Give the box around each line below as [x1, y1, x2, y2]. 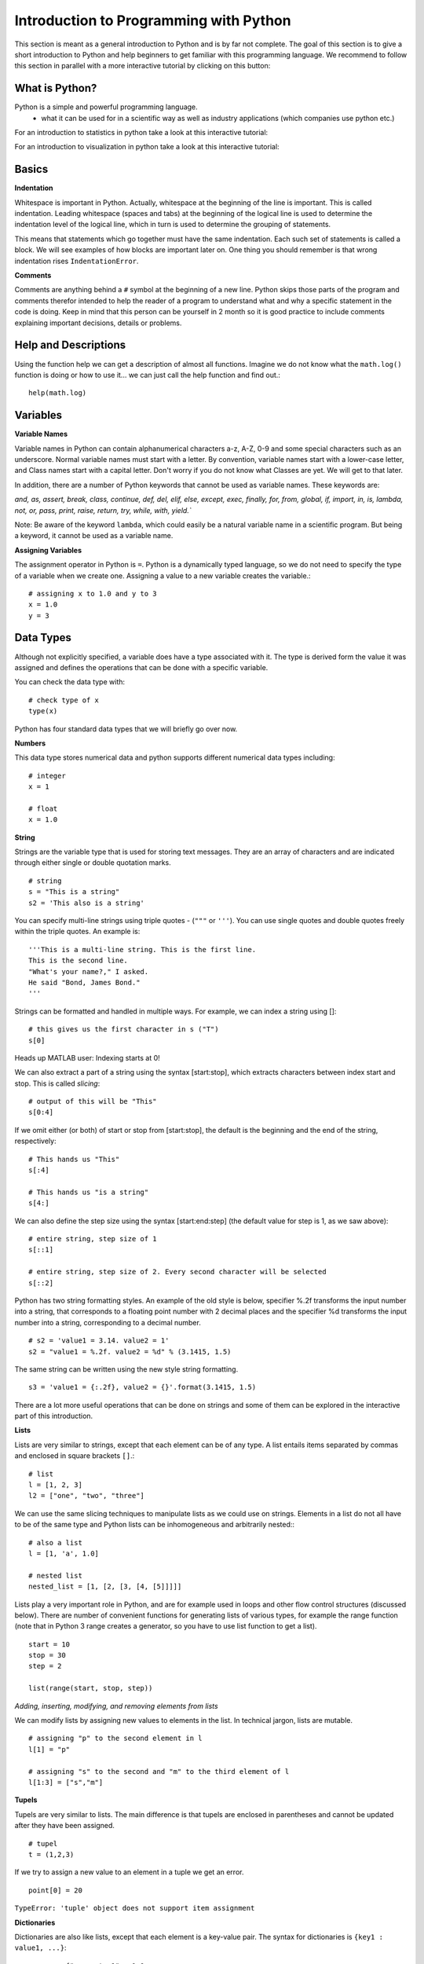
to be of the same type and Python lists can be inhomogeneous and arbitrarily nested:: [14, 1520, 294, 1530]
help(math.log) [28, 389, 87, 398]
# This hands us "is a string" [28, 1187, 149, 1196]
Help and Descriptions [14, 339, 126, 352]
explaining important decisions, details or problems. [14, 318, 182, 328]
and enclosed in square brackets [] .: [14, 1451, 135, 1460]
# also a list [28, 1538, 82, 1547]
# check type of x [28, 695, 100, 705]
